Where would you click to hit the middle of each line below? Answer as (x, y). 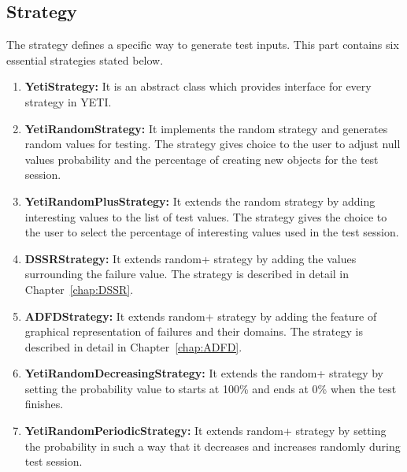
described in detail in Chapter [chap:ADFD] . (133, 346)
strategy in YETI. (68, 101)
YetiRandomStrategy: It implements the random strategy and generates (206, 128)
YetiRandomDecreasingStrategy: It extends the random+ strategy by (204, 373)
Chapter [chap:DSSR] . (79, 289)
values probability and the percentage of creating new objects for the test (202, 159)
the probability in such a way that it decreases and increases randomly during (213, 446)
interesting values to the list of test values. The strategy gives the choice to (206, 216)
